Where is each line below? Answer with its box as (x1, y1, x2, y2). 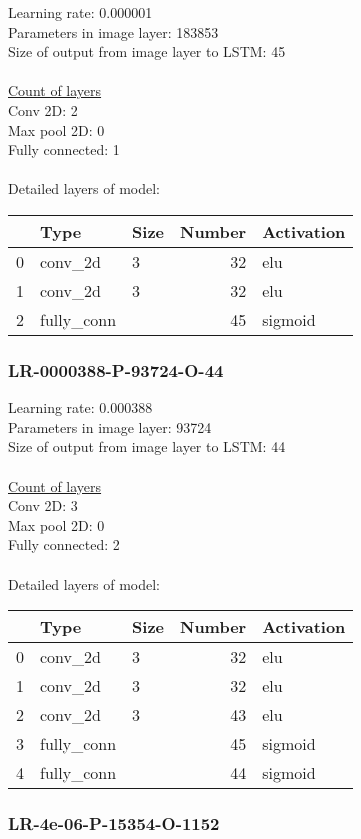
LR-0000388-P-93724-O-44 (8, 357, 224, 382)
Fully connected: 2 (8, 534, 120, 555)
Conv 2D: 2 (8, 99, 78, 120)
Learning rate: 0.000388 (8, 397, 153, 418)
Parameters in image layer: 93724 (8, 416, 212, 437)
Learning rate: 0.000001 (8, 2, 153, 22)
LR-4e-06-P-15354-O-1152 (8, 811, 220, 836)
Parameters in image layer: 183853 (8, 21, 219, 42)
